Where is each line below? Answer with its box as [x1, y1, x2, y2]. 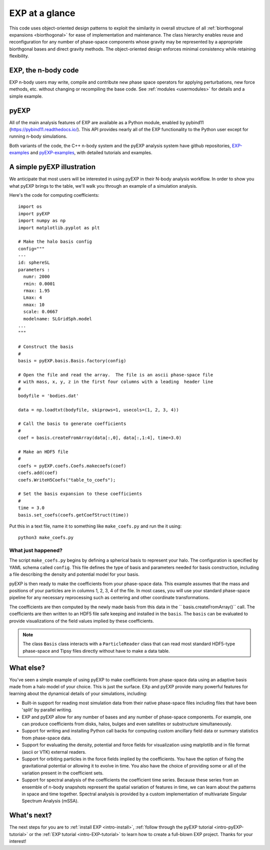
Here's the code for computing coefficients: [9, 192, 99, 198]
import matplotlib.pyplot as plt [18, 225, 100, 230]
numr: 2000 [23, 274, 50, 280]
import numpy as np [18, 218, 66, 224]
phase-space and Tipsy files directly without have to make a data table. [22, 648, 170, 654]
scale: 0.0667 [23, 309, 58, 315]
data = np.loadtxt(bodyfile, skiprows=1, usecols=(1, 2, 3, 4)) [18, 407, 179, 412]
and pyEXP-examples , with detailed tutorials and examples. [30, 150, 152, 156]
